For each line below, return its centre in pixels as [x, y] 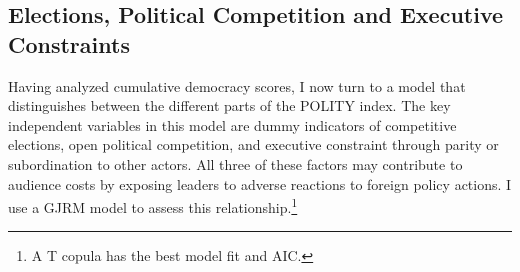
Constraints [69, 43]
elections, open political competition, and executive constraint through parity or [253, 144]
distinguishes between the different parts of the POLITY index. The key [229, 105]
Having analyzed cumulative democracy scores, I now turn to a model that [237, 85]
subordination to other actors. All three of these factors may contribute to [235, 163]
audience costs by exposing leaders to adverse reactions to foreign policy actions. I [260, 183]
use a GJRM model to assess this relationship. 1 [153, 205]
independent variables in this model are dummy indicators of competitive [232, 124]
